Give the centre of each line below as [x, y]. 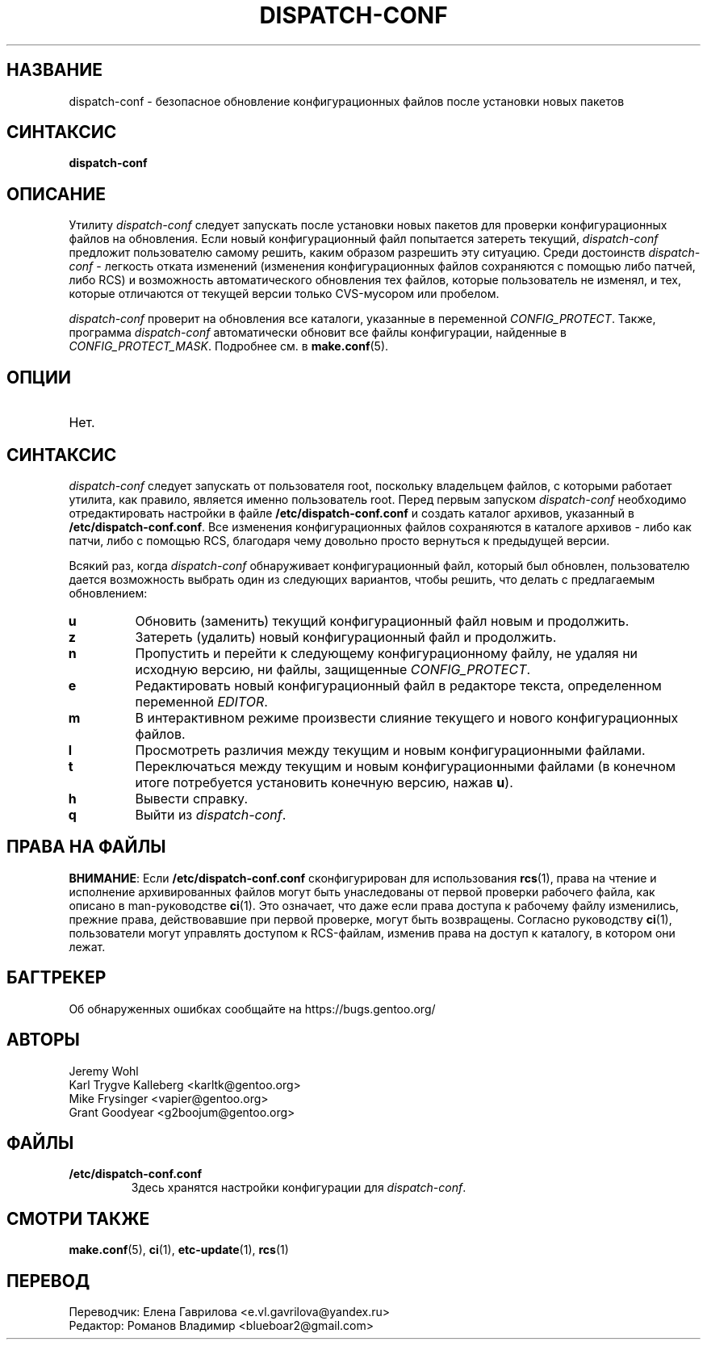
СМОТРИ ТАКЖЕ [78, 1218]
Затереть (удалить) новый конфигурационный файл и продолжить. [346, 637]
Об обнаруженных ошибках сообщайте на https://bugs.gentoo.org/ [252, 1008]
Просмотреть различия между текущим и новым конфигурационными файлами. [390, 750]
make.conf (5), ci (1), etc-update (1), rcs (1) [179, 1250]
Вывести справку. [192, 798]
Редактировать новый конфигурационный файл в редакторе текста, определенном [398, 685]
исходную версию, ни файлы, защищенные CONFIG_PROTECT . [333, 669]
